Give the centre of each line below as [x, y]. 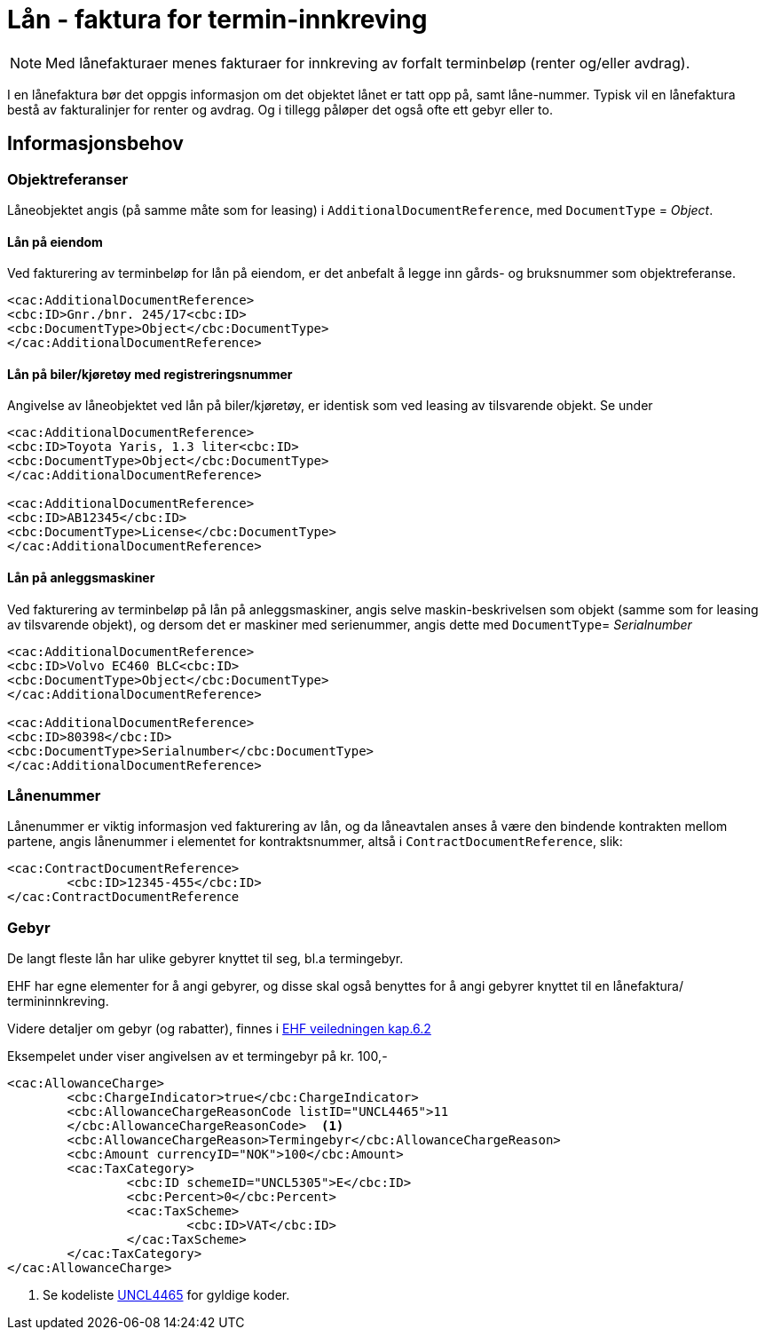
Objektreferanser [68, 179]
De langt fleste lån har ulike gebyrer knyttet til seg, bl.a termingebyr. [205, 959]
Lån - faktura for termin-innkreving [217, 20]
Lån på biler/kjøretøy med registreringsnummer [150, 374]
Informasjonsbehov [95, 144]
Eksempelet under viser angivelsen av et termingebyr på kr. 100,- [197, 1056]
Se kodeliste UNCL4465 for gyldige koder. [166, 1295]
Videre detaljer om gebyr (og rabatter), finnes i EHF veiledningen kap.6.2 [219, 1029]
